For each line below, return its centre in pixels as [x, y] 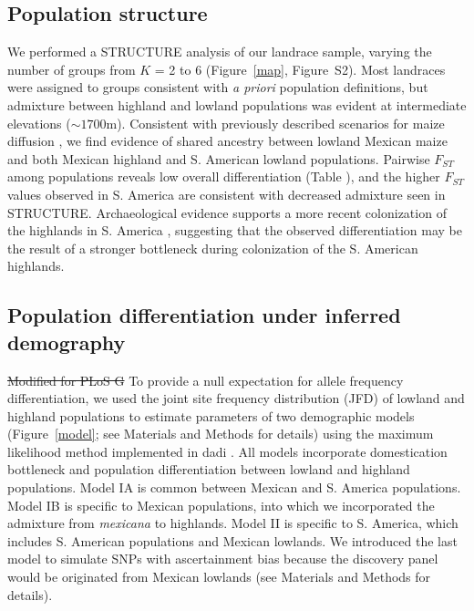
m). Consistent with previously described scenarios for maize [275, 123]
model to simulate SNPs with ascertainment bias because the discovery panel [223, 559]
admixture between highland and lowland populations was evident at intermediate [237, 104]
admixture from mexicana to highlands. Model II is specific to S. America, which [233, 523]
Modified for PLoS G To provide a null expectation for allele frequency [206, 380]
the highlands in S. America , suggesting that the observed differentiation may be [235, 230]
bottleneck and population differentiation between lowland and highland [209, 469]
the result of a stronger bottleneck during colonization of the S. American [213, 248]
